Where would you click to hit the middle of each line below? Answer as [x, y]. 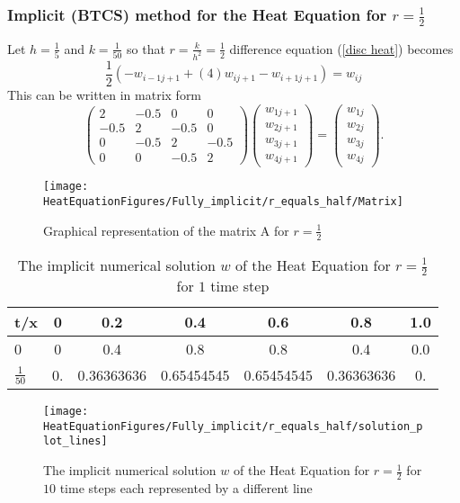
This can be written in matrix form [105, 94]
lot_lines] [75, 441]
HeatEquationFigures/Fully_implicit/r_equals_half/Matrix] [223, 202]
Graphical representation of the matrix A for [166, 230]
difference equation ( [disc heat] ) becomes [341, 48]
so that [146, 48]
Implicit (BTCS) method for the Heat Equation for [197, 14]
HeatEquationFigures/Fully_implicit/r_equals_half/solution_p [233, 426]
